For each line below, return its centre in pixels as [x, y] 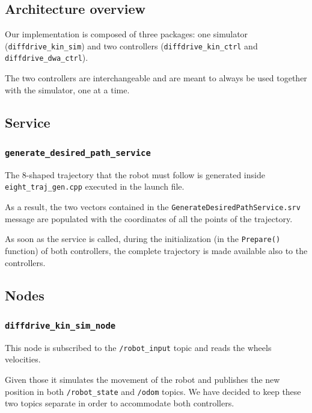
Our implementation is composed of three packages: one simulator [127, 34]
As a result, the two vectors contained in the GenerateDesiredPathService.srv [153, 207]
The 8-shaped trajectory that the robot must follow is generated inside [135, 174]
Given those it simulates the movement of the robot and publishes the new [142, 380]
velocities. [23, 359]
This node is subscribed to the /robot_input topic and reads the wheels [138, 347]
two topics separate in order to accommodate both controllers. [120, 403]
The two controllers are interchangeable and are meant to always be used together [156, 78]
